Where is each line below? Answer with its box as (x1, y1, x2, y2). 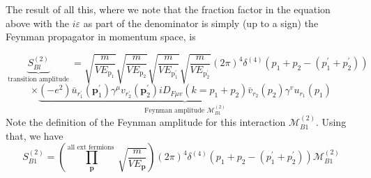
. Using (315, 115, 347, 129)
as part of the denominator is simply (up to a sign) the (83, 15, 319, 30)
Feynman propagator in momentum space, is (6, 29, 196, 44)
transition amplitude (8, 75, 69, 83)
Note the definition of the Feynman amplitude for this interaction (6, 115, 286, 129)
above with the (6, 15, 69, 30)
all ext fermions (67, 143, 114, 151)
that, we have (6, 128, 63, 143)
